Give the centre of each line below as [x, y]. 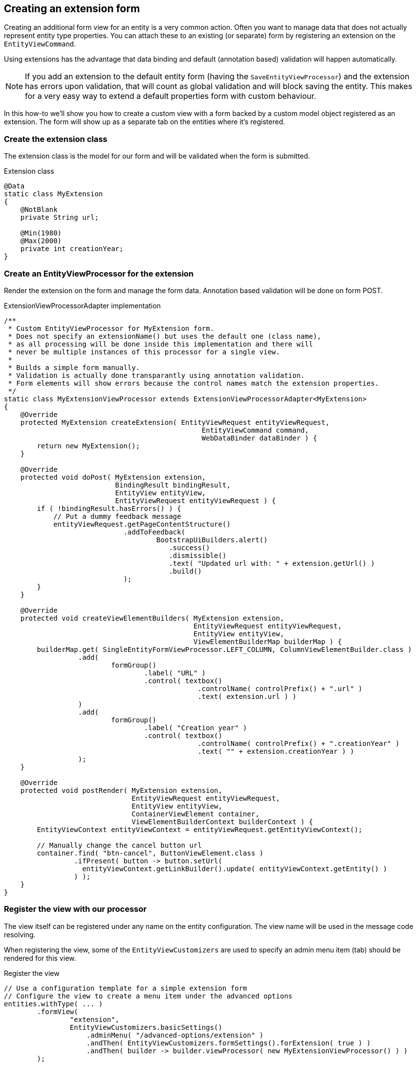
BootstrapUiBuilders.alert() [212, 540]
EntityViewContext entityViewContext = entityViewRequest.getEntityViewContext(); [200, 829]
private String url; [59, 218]
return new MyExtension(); [88, 446]
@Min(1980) [41, 233]
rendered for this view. [40, 958]
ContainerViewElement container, [196, 814]
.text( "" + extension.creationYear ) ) [276, 751]
